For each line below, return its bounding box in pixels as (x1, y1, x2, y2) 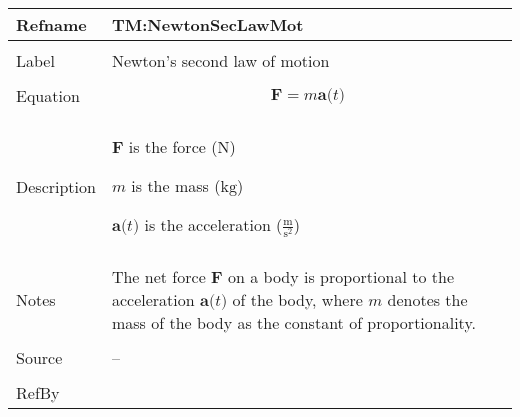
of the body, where (232, 288, 363, 312)
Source (16, 346, 63, 370)
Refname (16, 13, 87, 36)
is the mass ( (131, 174, 221, 197)
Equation (16, 84, 80, 107)
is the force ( (128, 135, 218, 158)
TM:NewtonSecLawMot (111, 13, 304, 36)
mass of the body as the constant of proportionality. (111, 311, 476, 335)
